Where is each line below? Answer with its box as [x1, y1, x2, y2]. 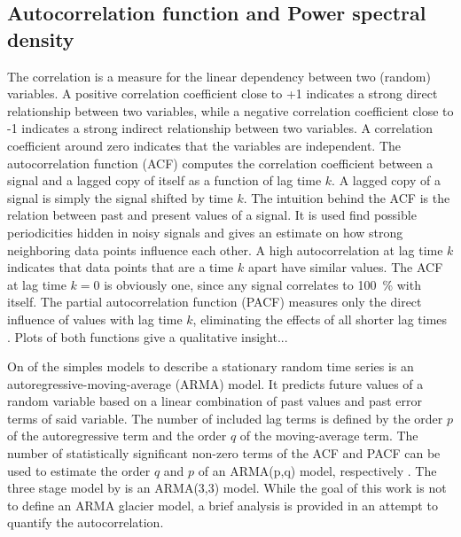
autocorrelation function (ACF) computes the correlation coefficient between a [7, 153, 434, 172]
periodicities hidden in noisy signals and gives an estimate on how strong [7, 222, 403, 241]
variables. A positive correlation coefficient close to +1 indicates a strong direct [7, 84, 438, 103]
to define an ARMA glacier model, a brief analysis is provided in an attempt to [7, 495, 438, 514]
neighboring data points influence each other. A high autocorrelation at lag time [7, 240, 443, 259]
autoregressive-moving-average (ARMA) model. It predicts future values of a [7, 374, 424, 393]
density [7, 25, 74, 52]
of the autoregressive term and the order [7, 426, 227, 445]
